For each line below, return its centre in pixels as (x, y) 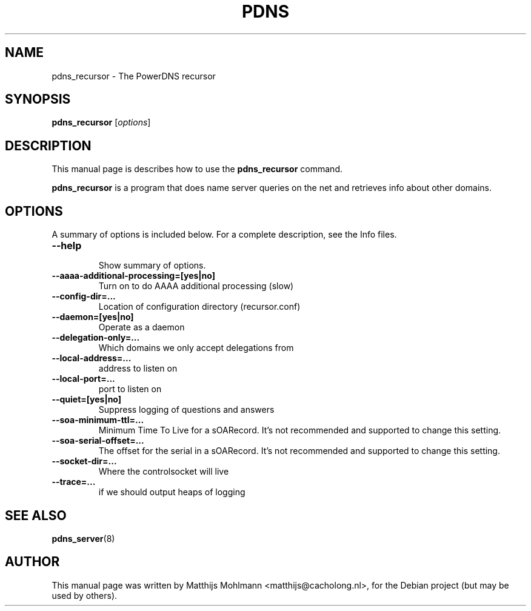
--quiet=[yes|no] (87, 399)
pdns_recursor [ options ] (101, 122)
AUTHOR (32, 562)
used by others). (85, 595)
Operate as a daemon (142, 327)
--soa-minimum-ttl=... (98, 420)
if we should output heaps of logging (172, 492)
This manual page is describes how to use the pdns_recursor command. (197, 169)
